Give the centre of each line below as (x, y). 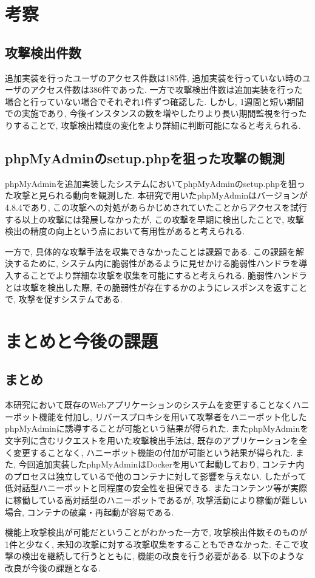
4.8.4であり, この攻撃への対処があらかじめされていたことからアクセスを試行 (156, 207)
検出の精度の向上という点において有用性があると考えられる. (125, 231)
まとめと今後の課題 (82, 340)
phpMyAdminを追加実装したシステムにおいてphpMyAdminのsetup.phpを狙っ (155, 183)
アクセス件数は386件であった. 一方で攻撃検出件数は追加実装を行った (166, 90)
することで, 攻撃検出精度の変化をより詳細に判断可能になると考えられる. (157, 125)
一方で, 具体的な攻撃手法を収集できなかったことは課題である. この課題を (150, 251)
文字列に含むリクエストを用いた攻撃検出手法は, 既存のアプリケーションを (152, 440)
